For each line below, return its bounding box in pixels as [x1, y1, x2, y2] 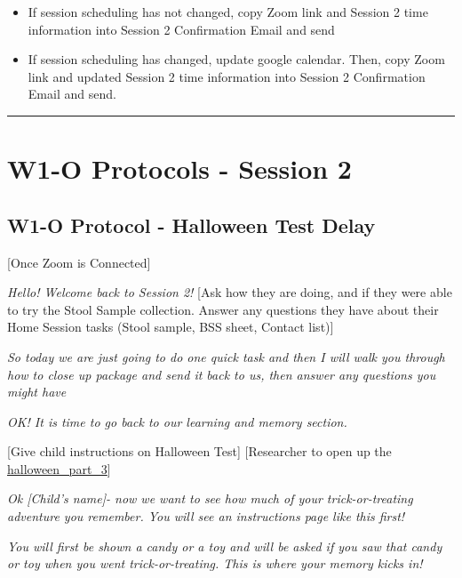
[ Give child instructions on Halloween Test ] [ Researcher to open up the [7, 442, 392, 461]
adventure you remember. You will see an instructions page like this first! [7, 507, 405, 526]
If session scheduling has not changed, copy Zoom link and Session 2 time [28, 3, 428, 20]
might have [7, 382, 67, 401]
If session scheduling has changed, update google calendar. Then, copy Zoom [28, 50, 445, 68]
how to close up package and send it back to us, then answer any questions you [7, 365, 436, 383]
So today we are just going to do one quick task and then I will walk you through [7, 347, 445, 365]
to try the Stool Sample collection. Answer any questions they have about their [7, 300, 439, 318]
